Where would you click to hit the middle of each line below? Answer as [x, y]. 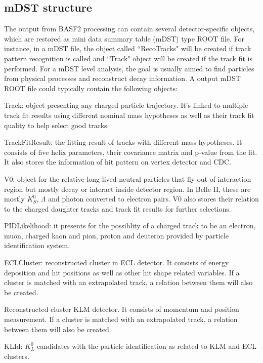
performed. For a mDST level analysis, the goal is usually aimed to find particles [129, 68]
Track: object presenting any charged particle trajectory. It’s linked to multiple [126, 105]
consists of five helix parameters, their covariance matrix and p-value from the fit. [131, 152]
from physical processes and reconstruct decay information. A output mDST [122, 78]
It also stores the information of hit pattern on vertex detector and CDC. [118, 162]
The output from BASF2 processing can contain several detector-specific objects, [129, 29]
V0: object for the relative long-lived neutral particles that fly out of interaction [128, 178]
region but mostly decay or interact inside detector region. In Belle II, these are [127, 189]
